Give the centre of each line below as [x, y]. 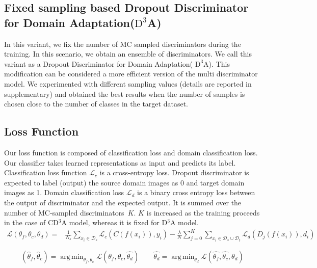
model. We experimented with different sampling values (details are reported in [128, 83]
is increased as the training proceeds [203, 212]
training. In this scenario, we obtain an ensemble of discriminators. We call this [128, 54]
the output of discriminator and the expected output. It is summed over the [123, 202]
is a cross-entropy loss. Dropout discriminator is [174, 172]
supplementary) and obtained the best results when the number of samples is [125, 93]
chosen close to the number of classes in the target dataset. [96, 104]
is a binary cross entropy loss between [196, 192]
